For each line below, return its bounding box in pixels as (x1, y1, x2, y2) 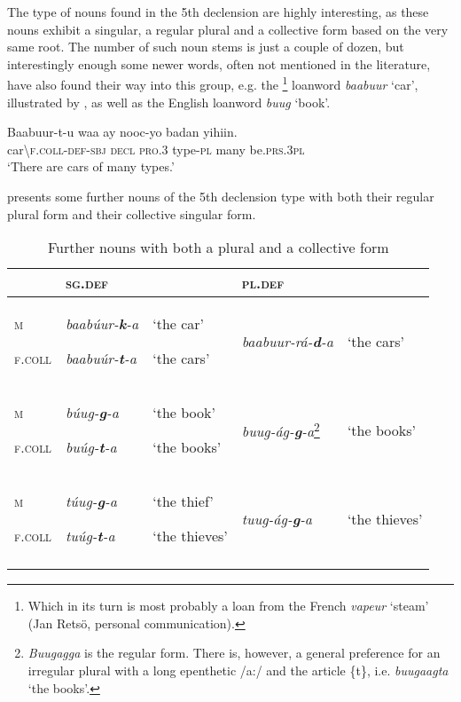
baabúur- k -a (65, 313, 139, 335)
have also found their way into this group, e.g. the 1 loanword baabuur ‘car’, (7, 73, 418, 94)
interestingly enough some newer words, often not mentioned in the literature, (7, 54, 431, 73)
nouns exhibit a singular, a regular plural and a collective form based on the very (7, 20, 449, 38)
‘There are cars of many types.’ (7, 157, 175, 176)
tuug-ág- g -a (241, 508, 313, 529)
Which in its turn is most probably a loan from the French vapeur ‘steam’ (27, 596, 429, 615)
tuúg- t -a (65, 525, 115, 547)
